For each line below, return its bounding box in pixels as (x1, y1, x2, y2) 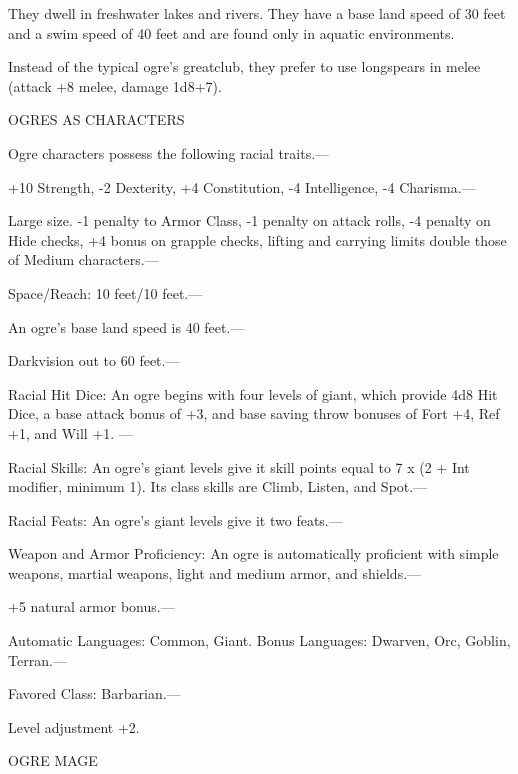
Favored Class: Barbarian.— (8, 683, 181, 704)
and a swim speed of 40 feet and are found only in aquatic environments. (8, 22, 455, 43)
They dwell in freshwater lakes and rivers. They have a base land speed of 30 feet (8, 3, 506, 23)
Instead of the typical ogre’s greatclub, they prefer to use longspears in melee (8, 56, 481, 77)
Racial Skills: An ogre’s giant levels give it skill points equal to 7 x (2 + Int (8, 456, 470, 477)
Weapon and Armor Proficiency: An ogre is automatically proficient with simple (8, 543, 499, 564)
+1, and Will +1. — (8, 422, 133, 443)
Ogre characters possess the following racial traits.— (8, 142, 330, 163)
